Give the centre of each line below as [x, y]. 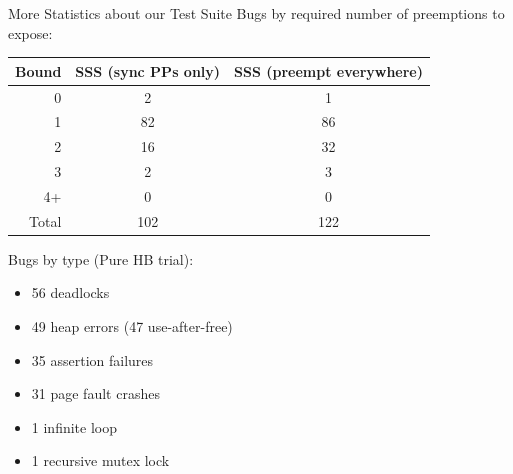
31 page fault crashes [95, 393]
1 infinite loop [74, 426]
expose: [30, 32]
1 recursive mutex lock [100, 460]
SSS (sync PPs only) [148, 70]
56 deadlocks [70, 292]
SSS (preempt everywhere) [329, 70]
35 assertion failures [92, 359]
